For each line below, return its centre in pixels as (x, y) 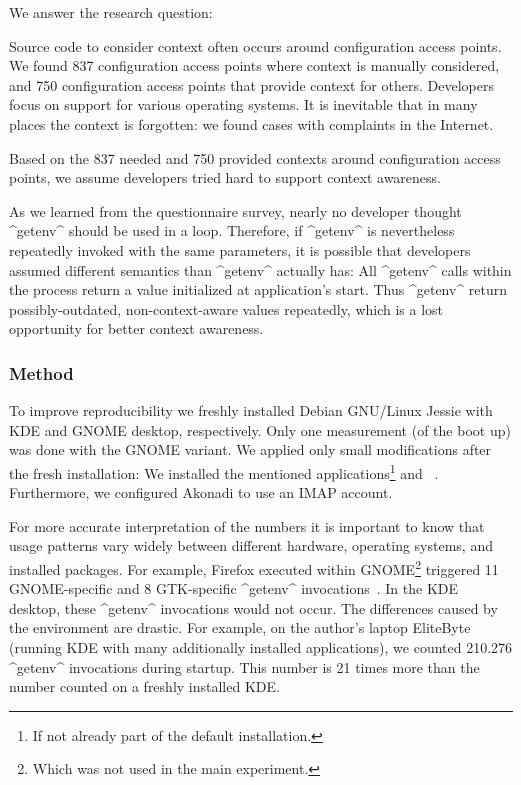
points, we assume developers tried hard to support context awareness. (225, 177)
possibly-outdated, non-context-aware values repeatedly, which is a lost (226, 308)
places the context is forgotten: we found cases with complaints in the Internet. (251, 123)
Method (41, 372)
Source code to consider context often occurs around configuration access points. (255, 45)
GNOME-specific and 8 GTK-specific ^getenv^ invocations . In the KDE (234, 588)
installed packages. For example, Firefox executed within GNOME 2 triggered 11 (254, 567)
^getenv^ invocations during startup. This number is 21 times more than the (244, 666)
